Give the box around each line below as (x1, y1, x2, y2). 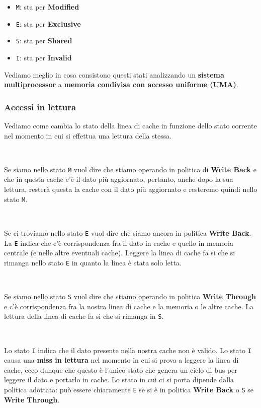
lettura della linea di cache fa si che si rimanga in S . (4, 311, 164, 321)
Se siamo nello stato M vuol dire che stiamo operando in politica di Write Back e (4, 164, 256, 174)
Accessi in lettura (4, 100, 76, 113)
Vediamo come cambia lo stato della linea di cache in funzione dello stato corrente (4, 120, 257, 131)
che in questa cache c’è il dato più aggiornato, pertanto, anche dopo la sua (4, 174, 233, 184)
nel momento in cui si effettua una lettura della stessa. (4, 130, 172, 141)
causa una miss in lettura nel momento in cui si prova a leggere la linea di (4, 355, 239, 365)
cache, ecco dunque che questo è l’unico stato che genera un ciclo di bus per (4, 364, 237, 375)
